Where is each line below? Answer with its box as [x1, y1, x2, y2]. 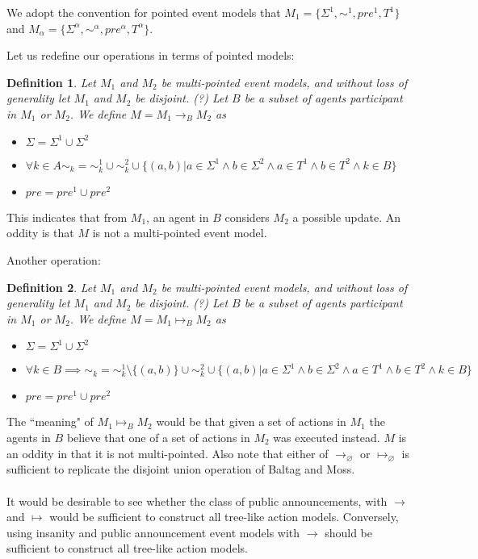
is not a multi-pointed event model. [92, 224, 267, 241]
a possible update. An [292, 208, 401, 225]
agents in [6, 429, 51, 446]
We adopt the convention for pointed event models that [6, 4, 281, 20]
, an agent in [146, 208, 209, 225]
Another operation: [6, 251, 101, 268]
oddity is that [6, 224, 74, 241]
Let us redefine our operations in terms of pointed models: [6, 47, 295, 64]
